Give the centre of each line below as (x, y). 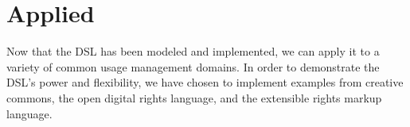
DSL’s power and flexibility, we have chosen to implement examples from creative (205, 82)
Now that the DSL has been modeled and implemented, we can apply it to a (193, 51)
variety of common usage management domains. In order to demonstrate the (193, 66)
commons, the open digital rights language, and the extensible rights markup (194, 97)
